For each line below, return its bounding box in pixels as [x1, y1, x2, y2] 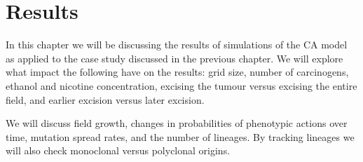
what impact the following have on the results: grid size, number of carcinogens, [6, 65, 349, 79]
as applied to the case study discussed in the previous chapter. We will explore [6, 50, 343, 65]
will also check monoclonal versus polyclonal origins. [6, 143, 231, 158]
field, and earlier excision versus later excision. [6, 92, 205, 107]
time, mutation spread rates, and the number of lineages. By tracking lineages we [6, 129, 355, 144]
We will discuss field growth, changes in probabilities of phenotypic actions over [6, 116, 348, 130]
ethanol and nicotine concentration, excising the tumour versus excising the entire [6, 78, 357, 93]
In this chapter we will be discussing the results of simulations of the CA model [6, 37, 348, 52]
